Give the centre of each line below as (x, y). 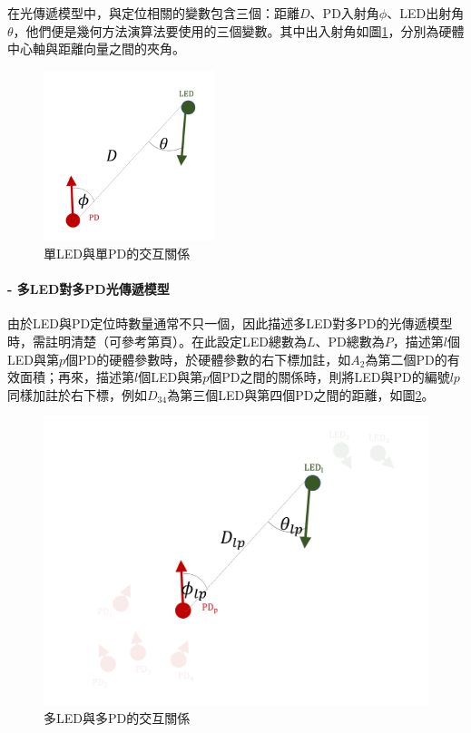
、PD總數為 (350, 341)
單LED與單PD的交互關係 (117, 254)
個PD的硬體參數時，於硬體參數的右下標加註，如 (208, 359)
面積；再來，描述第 (77, 377)
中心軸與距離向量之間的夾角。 (96, 49)
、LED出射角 (426, 13)
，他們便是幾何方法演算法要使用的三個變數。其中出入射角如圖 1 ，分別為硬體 (239, 30)
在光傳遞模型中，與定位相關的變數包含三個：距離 (153, 13)
